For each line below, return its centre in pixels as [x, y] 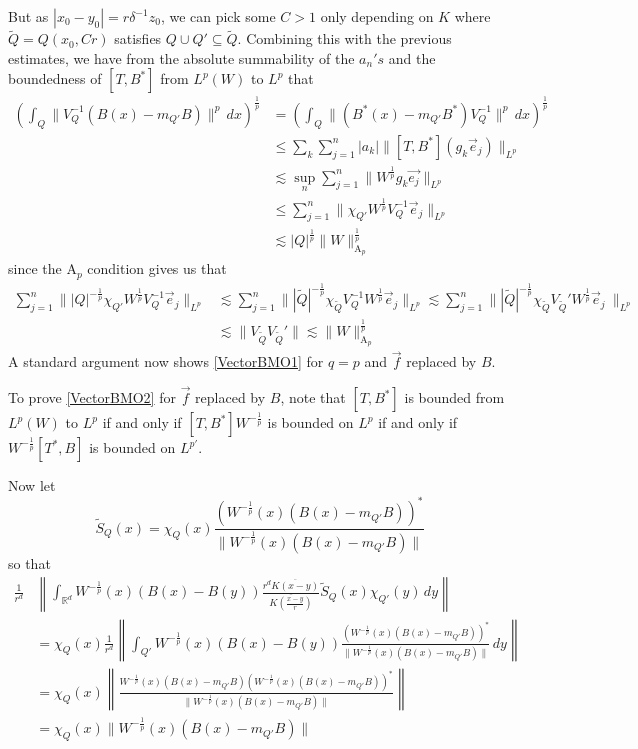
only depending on [377, 16]
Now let [32, 485]
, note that [313, 397]
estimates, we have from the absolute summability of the [181, 57]
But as [28, 16]
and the [412, 57]
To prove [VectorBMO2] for [92, 397]
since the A [42, 268]
